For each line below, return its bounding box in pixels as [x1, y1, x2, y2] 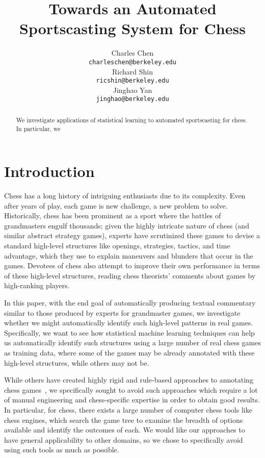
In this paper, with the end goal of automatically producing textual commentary [4, 297, 256, 308]
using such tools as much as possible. [4, 444, 119, 455]
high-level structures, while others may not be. [4, 357, 149, 368]
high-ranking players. [4, 280, 70, 291]
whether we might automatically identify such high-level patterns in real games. [4, 317, 253, 328]
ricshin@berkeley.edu [96, 77, 169, 85]
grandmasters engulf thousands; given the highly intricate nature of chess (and [4, 220, 249, 231]
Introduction [4, 161, 95, 182]
